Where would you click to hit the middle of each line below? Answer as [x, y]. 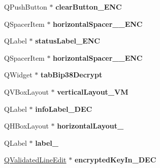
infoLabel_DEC [64, 109]
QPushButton [26, 7]
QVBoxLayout [26, 91]
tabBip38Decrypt [71, 75]
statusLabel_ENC [68, 41]
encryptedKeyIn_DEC [115, 160]
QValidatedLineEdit [35, 160]
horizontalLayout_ [90, 126]
